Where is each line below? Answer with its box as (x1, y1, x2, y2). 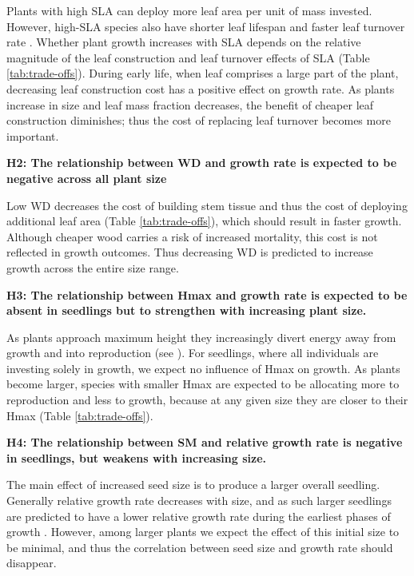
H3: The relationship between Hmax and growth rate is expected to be (6, 286, 408, 303)
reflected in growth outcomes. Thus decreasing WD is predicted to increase (6, 244, 373, 260)
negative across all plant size (6, 169, 167, 186)
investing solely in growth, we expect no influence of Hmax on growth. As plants (6, 360, 400, 376)
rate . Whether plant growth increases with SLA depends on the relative (6, 34, 361, 50)
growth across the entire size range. (6, 259, 179, 276)
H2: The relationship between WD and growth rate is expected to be (6, 154, 397, 171)
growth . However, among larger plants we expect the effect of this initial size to (6, 523, 400, 540)
